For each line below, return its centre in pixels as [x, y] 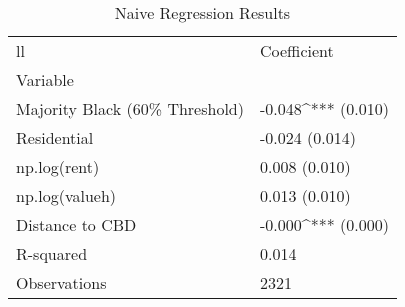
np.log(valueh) [66, 195]
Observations [61, 282]
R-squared [52, 253]
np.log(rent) [58, 166]
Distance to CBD [76, 224]
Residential [55, 137]
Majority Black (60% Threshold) [130, 108]
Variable [45, 79]
